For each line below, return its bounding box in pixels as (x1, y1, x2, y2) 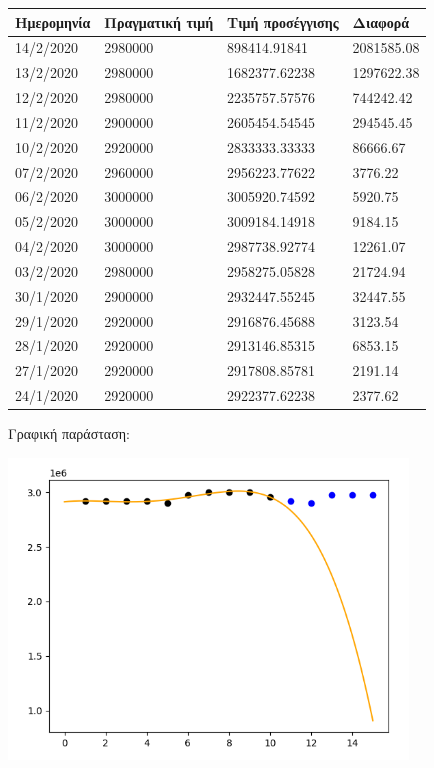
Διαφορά (352, 11, 410, 32)
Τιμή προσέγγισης (227, 11, 339, 32)
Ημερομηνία (15, 11, 91, 32)
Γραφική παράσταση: (8, 423, 130, 444)
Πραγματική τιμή (104, 11, 214, 32)
